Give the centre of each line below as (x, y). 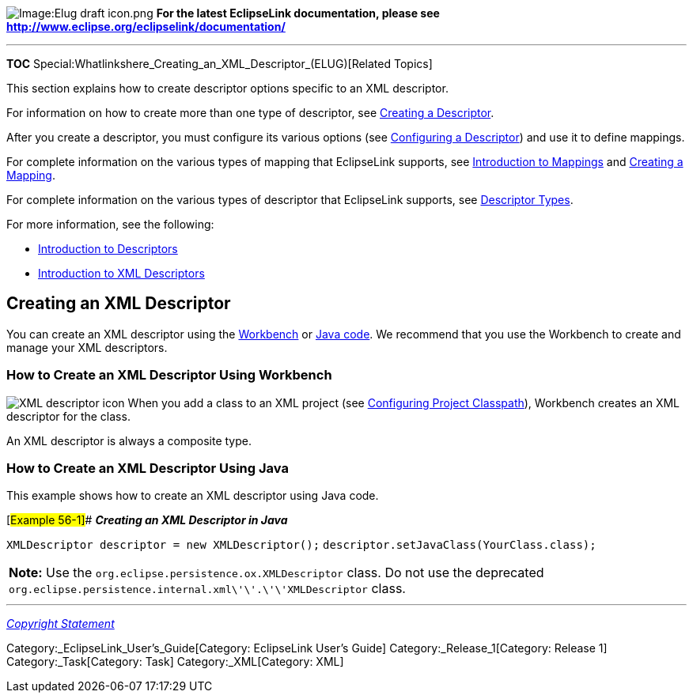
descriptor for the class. (68, 416)
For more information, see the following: (110, 224)
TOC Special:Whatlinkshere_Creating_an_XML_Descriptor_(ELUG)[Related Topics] (220, 64)
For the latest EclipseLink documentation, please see (298, 13)
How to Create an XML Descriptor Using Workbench (169, 375)
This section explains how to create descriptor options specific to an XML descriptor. (227, 88)
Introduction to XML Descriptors (121, 273)
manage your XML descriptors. (87, 347)
